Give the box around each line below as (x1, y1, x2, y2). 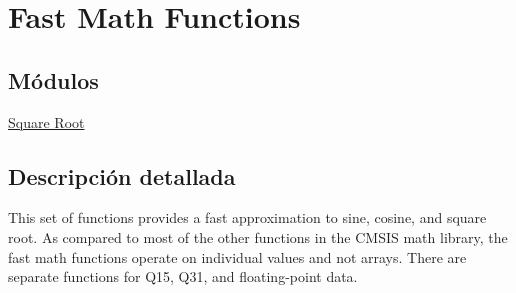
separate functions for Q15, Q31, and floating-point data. (8, 266, 358, 287)
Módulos (8, 64, 99, 95)
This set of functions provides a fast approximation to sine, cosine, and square (8, 207, 487, 228)
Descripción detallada (8, 160, 236, 191)
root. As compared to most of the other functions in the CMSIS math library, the (8, 226, 508, 247)
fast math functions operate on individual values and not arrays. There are (8, 246, 467, 267)
